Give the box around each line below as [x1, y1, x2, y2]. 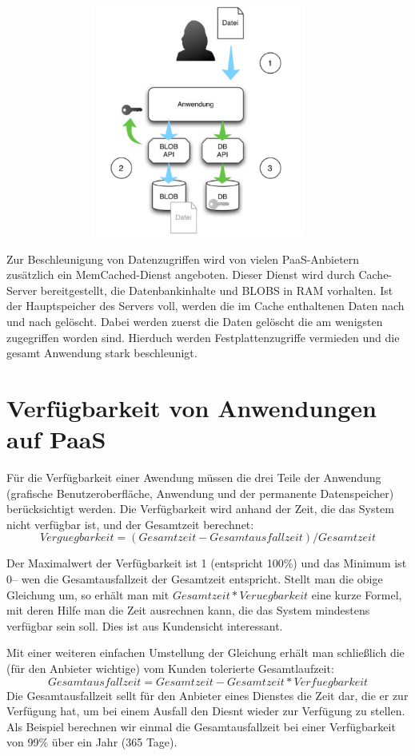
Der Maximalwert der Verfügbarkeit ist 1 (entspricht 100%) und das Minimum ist [6, 555, 407, 571]
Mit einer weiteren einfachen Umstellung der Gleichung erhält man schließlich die [6, 644, 405, 661]
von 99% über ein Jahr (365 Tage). [6, 734, 178, 750]
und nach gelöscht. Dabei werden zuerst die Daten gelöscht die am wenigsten [6, 312, 383, 329]
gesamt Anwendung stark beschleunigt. [6, 344, 198, 361]
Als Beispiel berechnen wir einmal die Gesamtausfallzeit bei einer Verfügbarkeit [6, 718, 396, 734]
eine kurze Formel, [311, 586, 402, 603]
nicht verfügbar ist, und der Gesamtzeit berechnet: [6, 515, 254, 532]
